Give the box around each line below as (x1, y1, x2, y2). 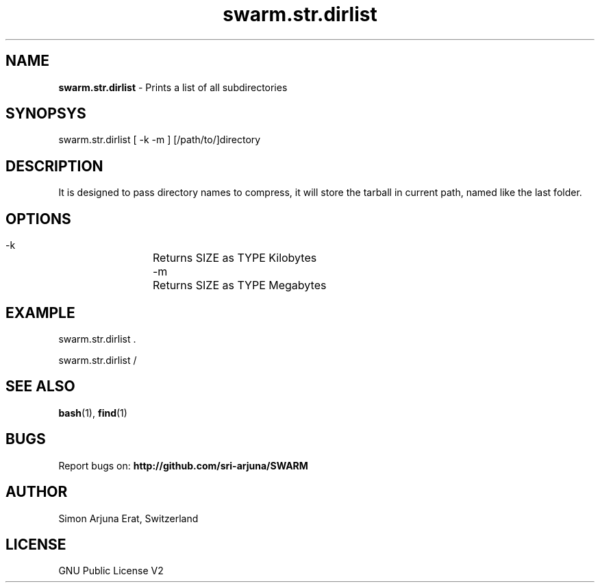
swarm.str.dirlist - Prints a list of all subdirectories (58, 81, 288, 93)
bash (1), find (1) (58, 406, 127, 419)
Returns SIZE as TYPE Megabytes (153, 278, 327, 293)
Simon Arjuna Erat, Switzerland (58, 512, 199, 524)
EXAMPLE (5, 304, 75, 321)
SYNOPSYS (5, 105, 86, 123)
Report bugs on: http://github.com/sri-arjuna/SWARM (58, 459, 308, 471)
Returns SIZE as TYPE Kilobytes (153, 251, 317, 265)
